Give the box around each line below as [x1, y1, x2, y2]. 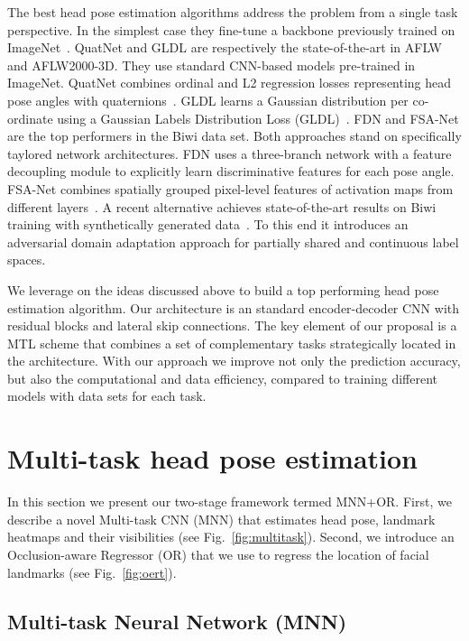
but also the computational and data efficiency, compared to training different [7, 368, 437, 387]
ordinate [7, 108, 53, 127]
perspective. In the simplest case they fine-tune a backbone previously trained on [7, 20, 455, 39]
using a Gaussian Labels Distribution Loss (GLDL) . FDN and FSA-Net [57, 108, 459, 127]
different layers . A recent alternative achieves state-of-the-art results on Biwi [7, 197, 437, 216]
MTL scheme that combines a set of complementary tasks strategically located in [7, 333, 456, 352]
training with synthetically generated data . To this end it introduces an [7, 215, 409, 234]
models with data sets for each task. [7, 386, 207, 405]
